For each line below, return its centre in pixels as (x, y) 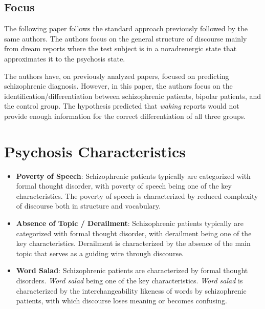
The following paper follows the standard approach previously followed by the (126, 28)
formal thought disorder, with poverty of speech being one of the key (124, 186)
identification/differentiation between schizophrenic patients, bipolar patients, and (133, 96)
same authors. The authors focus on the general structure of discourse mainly (126, 38)
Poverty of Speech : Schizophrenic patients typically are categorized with (133, 176)
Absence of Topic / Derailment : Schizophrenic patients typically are (130, 223)
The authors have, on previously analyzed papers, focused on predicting (117, 76)
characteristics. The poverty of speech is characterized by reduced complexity (137, 195)
